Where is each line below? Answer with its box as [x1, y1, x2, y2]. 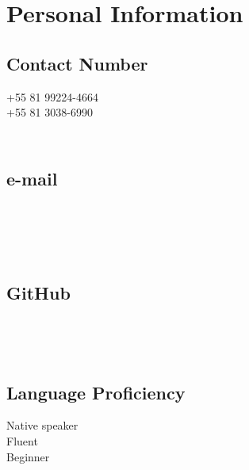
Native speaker [6, 417, 79, 434]
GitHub [6, 281, 71, 305]
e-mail [6, 166, 58, 190]
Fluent [6, 432, 38, 449]
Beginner [6, 448, 50, 464]
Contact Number [6, 51, 148, 75]
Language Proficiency [6, 380, 186, 404]
